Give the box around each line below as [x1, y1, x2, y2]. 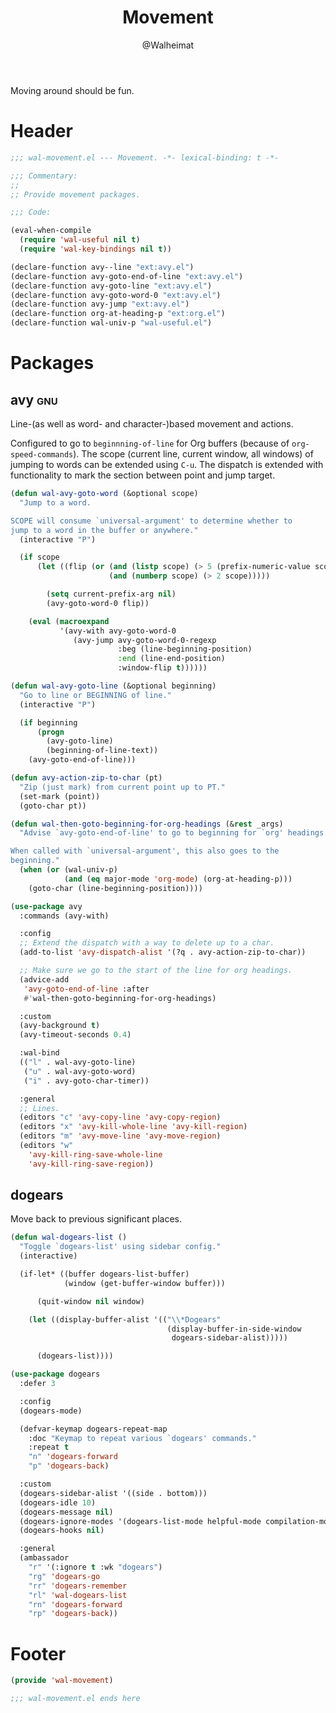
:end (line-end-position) [117, 654, 226, 664]
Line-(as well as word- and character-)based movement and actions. [10, 418, 294, 430]
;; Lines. [19, 1103, 60, 1113]
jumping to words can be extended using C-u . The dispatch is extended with [10, 459, 324, 470]
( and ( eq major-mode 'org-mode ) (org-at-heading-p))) [63, 874, 293, 884]
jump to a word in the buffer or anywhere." [10, 525, 199, 535]
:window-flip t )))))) [117, 663, 208, 673]
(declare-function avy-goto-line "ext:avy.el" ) [10, 281, 213, 291]
